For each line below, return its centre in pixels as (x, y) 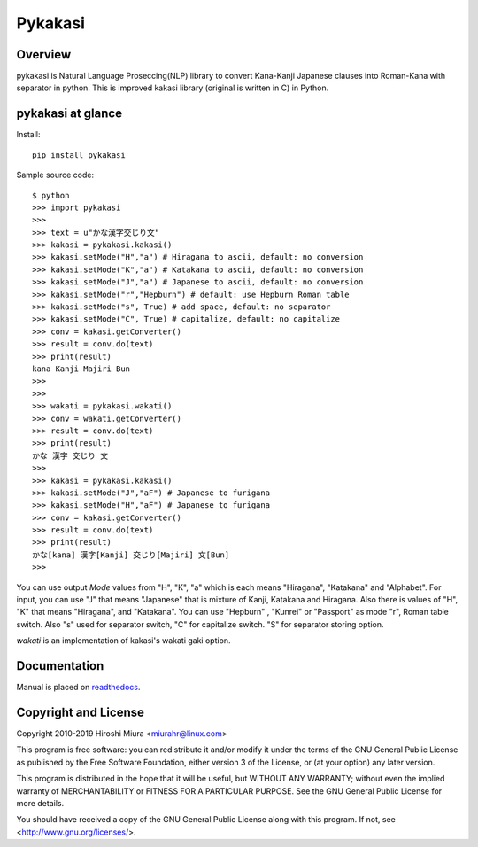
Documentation (60, 666)
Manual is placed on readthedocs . (78, 688)
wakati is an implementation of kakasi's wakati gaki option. (123, 641)
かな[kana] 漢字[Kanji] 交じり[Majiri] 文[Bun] (131, 555)
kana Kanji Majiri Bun (81, 369)
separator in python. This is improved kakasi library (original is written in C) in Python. (173, 88)
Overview (44, 54)
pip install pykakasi (79, 155)
